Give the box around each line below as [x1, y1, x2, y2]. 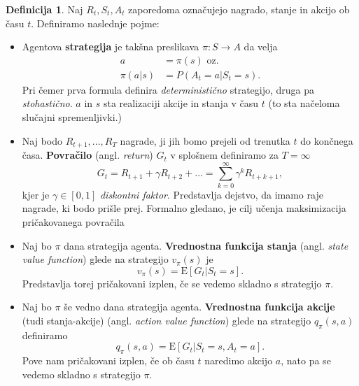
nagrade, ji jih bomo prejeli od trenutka [120, 133, 290, 148]
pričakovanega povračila [22, 214, 125, 229]
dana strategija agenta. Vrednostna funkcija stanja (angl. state [64, 238, 349, 252]
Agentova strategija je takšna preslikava [22, 39, 199, 54]
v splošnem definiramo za [170, 148, 279, 162]
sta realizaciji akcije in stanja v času [103, 96, 259, 110]
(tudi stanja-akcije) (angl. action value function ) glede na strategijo [22, 313, 311, 327]
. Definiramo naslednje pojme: [31, 15, 160, 30]
